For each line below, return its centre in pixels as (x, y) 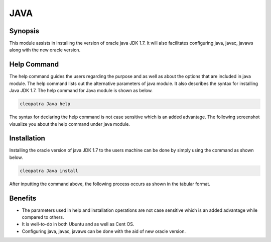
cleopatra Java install (49, 171)
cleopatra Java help (45, 104)
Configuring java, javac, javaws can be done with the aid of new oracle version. (104, 231)
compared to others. (43, 217)
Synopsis (24, 31)
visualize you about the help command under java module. (70, 124)
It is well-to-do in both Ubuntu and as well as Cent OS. (78, 224)
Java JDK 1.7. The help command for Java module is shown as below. (81, 91)
